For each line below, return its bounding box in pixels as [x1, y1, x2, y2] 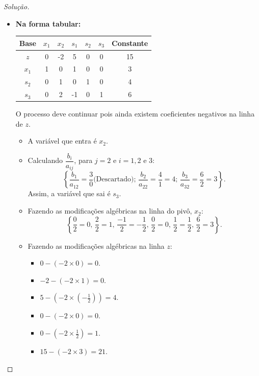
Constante [112, 37, 148, 48]
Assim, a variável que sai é [28, 188, 111, 199]
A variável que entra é [28, 135, 97, 146]
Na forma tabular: [15, 18, 81, 29]
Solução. [4, 1, 30, 11]
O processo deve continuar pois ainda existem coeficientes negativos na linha [15, 108, 255, 119]
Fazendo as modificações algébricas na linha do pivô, [28, 205, 192, 216]
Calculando [28, 155, 63, 166]
